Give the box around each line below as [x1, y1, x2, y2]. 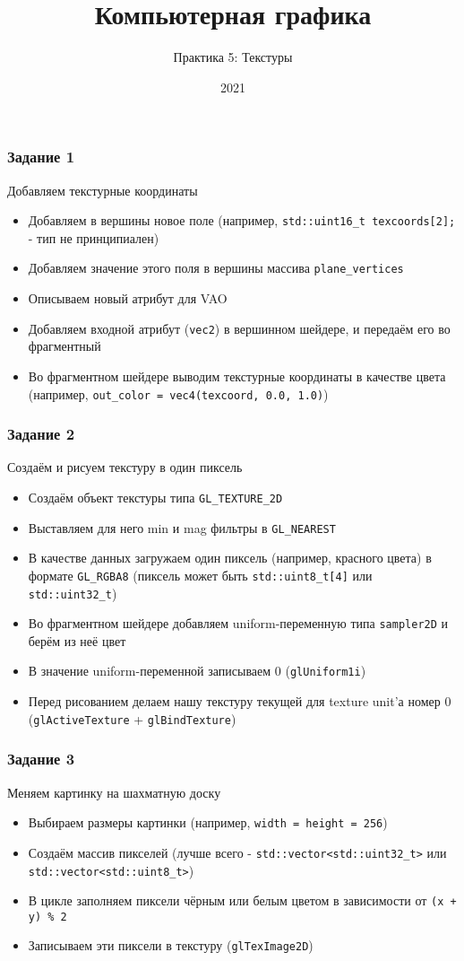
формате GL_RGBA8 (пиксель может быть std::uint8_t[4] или [28, 565, 373, 584]
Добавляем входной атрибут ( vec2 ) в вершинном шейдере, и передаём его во [28, 319, 451, 337]
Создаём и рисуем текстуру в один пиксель [7, 458, 243, 476]
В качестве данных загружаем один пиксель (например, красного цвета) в [28, 548, 432, 567]
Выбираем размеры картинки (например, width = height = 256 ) [28, 813, 388, 832]
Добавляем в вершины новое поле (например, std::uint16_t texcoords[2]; [28, 211, 456, 230]
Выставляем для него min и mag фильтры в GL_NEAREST [28, 518, 336, 537]
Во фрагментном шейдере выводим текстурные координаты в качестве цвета [28, 366, 446, 385]
